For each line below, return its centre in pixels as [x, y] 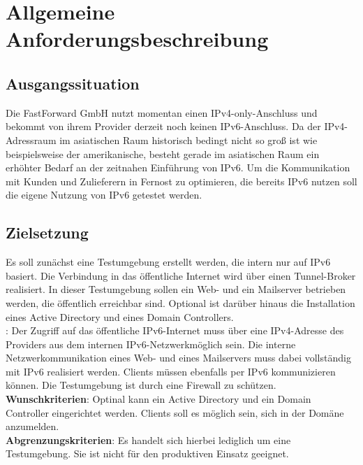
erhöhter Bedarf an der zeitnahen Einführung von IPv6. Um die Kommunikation [178, 167]
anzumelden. [32, 426]
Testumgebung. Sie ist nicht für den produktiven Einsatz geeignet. [147, 453]
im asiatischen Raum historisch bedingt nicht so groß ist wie [188, 139]
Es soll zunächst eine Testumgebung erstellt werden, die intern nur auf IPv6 [168, 262]
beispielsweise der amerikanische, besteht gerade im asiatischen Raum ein [163, 153]
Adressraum [31, 139]
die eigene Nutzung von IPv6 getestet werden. [104, 195]
